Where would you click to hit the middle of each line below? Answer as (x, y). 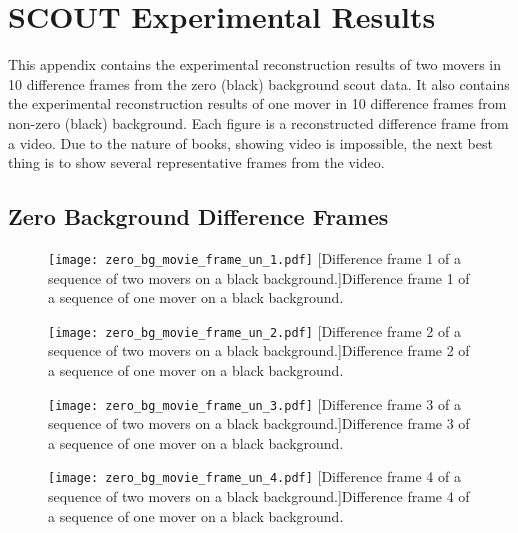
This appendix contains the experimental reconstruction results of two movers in (254, 64)
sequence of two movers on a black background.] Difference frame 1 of (259, 277)
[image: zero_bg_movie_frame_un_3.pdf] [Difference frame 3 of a (254, 403)
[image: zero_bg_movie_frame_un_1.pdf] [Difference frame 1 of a (254, 257)
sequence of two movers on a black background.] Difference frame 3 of (259, 423)
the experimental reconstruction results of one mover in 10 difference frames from (257, 103)
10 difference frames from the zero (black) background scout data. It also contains (259, 83)
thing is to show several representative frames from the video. (196, 162)
